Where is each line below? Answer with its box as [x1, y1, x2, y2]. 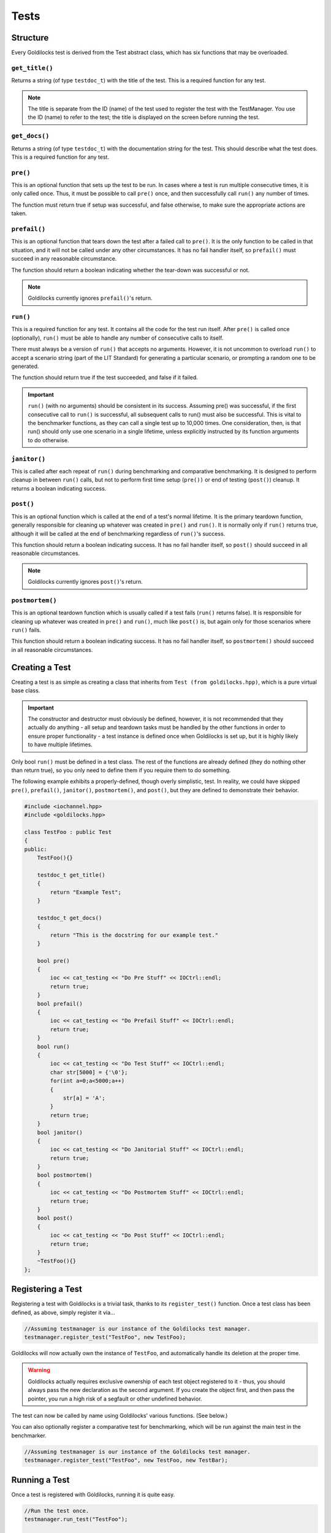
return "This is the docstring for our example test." [50, 931, 219, 938]
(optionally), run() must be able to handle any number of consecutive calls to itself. [11, 334, 224, 342]
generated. [11, 362, 39, 370]
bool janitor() [37, 1129, 83, 1136]
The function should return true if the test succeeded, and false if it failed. [11, 374, 199, 381]
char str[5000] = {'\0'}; [50, 1069, 128, 1076]
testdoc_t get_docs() [37, 914, 102, 921]
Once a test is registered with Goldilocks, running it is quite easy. [11, 1491, 175, 1498]
